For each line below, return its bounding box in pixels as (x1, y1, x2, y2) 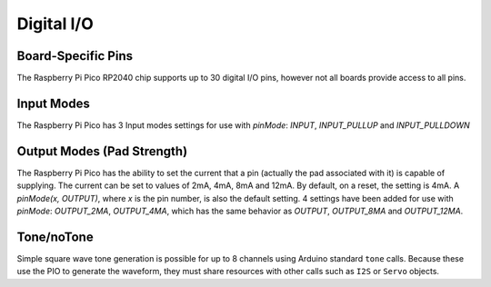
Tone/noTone (16, 229, 95, 244)
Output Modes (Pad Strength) (16, 143, 188, 159)
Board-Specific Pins (16, 48, 134, 64)
